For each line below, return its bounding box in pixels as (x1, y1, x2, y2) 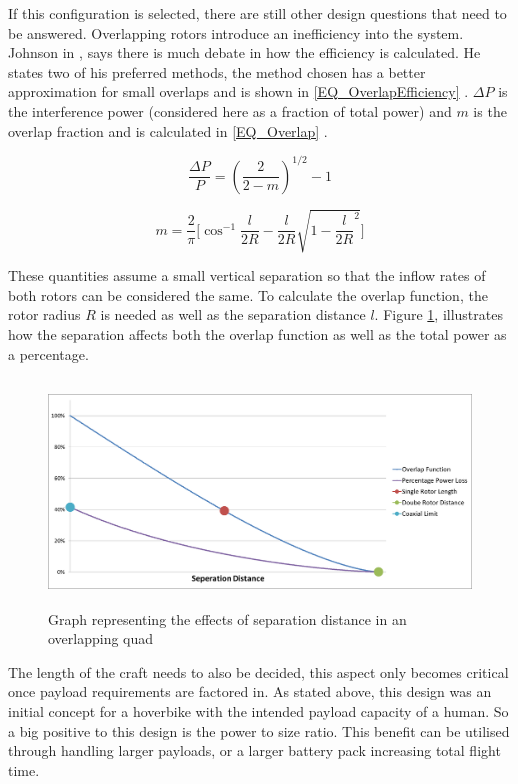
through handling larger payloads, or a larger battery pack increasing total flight (8, 740, 501, 761)
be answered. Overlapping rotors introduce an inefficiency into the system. (8, 22, 464, 43)
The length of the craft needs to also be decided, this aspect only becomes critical (8, 661, 509, 682)
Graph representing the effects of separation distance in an (48, 608, 407, 629)
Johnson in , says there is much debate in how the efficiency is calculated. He (8, 42, 481, 63)
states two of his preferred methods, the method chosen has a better (8, 61, 426, 82)
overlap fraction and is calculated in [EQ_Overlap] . (8, 120, 328, 141)
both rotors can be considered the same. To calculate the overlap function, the (8, 284, 488, 305)
